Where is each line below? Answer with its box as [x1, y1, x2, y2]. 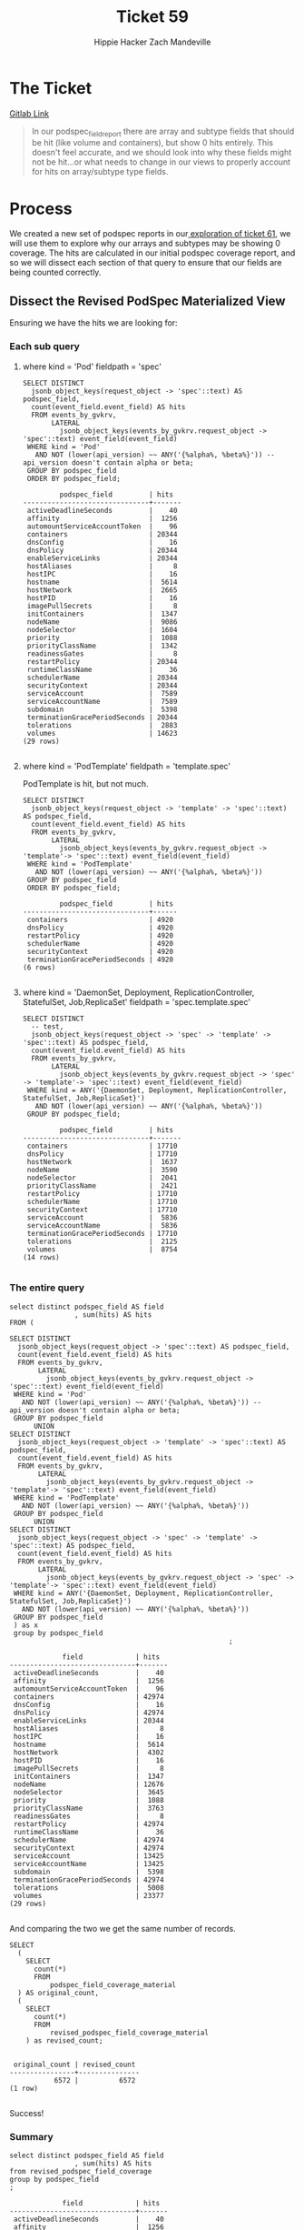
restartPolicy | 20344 [26, 657, 178, 666]
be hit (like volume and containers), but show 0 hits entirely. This [31, 137, 274, 148]
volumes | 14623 [26, 728, 178, 738]
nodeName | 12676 [13, 1780, 165, 1789]
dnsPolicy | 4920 [26, 923, 174, 932]
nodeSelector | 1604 [26, 625, 178, 634]
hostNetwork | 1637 [26, 1157, 178, 1166]
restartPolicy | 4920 [26, 930, 174, 940]
